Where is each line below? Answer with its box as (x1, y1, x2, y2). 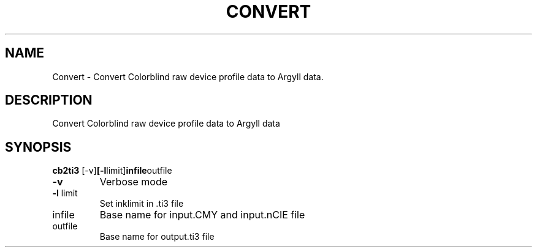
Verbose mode (99, 176, 168, 188)
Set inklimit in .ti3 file (99, 198, 184, 209)
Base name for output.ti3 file (99, 231, 215, 242)
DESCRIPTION (5, 92, 93, 108)
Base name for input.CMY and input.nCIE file (99, 209, 305, 221)
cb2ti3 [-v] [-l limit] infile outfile (52, 165, 172, 176)
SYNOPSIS (5, 139, 72, 155)
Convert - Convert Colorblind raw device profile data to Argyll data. (52, 71, 324, 82)
